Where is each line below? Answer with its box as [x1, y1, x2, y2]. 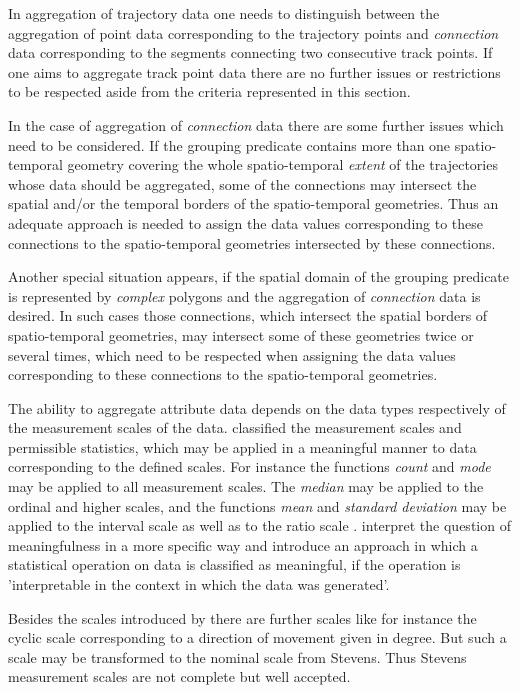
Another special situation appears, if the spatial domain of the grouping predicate [8, 266, 510, 287]
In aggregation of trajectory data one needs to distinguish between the [8, 3, 440, 23]
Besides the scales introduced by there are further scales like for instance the [8, 607, 477, 628]
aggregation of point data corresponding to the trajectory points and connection [8, 22, 499, 43]
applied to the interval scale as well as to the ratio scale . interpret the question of [8, 515, 511, 536]
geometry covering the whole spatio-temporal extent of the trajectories [67, 154, 498, 175]
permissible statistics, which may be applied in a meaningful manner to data [8, 436, 477, 457]
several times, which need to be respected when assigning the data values [8, 344, 456, 365]
